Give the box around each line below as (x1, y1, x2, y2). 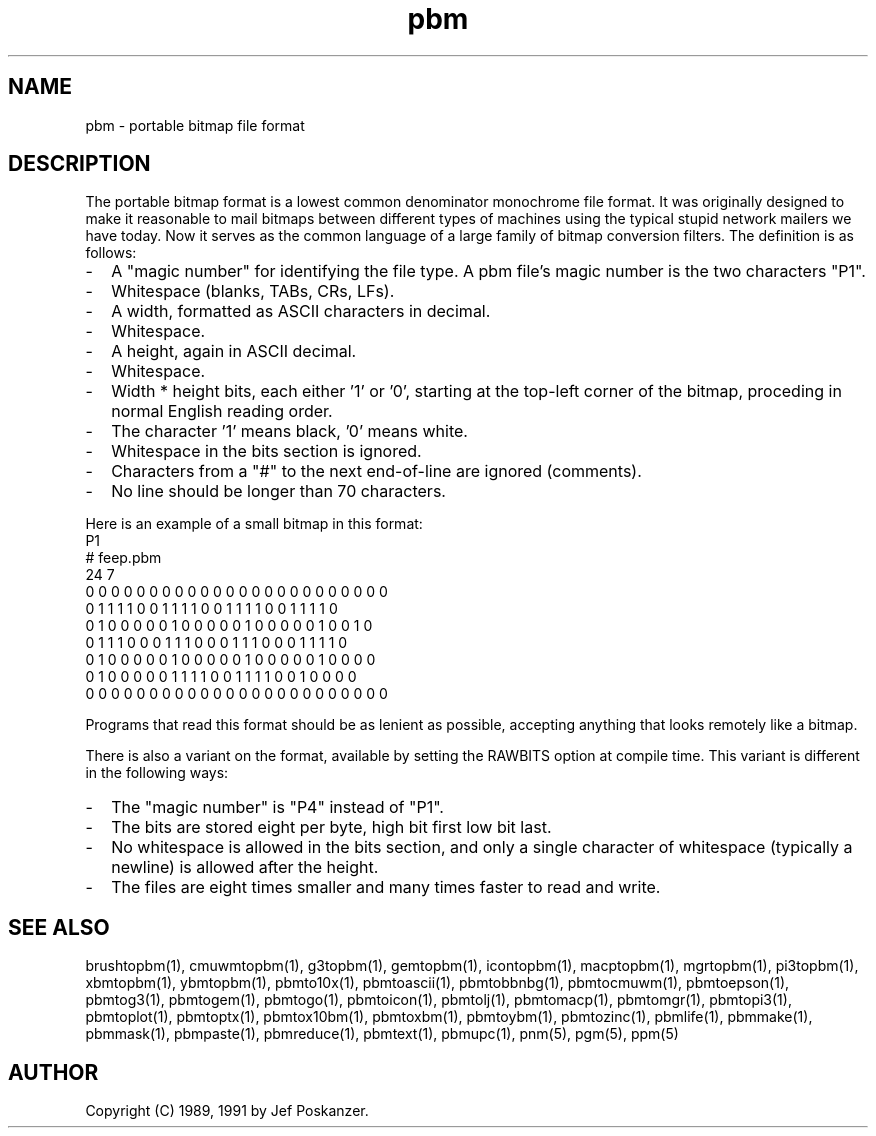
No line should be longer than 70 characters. (111, 481, 446, 502)
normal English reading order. (111, 401, 333, 422)
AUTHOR (8, 1059, 99, 1085)
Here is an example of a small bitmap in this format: (85, 515, 423, 533)
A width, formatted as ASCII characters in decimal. (111, 301, 491, 322)
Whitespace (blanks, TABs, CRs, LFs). (111, 281, 395, 302)
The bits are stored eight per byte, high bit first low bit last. (111, 817, 552, 838)
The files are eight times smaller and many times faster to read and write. (111, 877, 661, 898)
